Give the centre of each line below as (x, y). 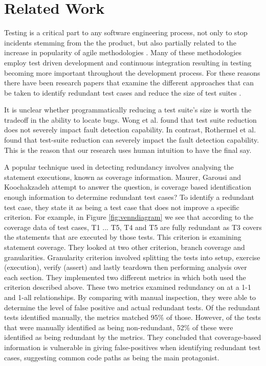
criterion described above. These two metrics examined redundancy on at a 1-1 (128, 287)
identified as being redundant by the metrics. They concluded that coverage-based (133, 337)
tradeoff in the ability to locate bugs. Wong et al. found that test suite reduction (130, 119)
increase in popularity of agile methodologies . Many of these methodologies (123, 52)
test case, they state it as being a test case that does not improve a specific (122, 207)
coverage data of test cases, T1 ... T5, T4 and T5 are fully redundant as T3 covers (133, 227)
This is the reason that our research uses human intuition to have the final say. (128, 150)
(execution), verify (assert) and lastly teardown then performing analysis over (126, 267)
